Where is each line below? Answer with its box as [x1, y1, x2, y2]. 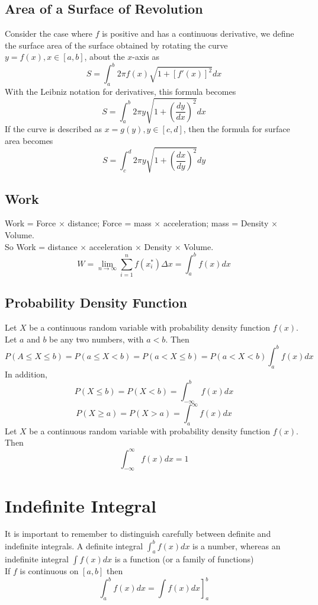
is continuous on [20, 565, 79, 577]
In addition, [5, 367, 47, 380]
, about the [84, 50, 125, 63]
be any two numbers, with [49, 332, 144, 345]
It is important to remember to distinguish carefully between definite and [5, 527, 271, 540]
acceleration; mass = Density [163, 217, 269, 229]
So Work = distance [5, 240, 78, 252]
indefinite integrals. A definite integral [5, 539, 143, 552]
